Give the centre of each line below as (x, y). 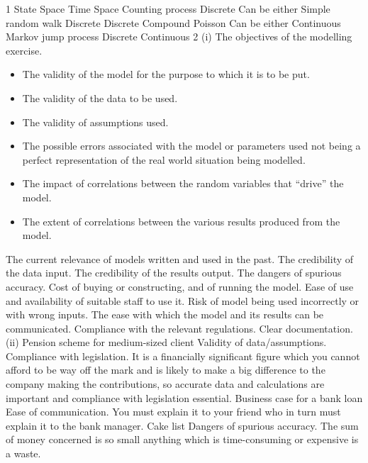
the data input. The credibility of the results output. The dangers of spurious (174, 273)
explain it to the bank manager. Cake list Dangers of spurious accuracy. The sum (182, 425)
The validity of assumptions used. (95, 122)
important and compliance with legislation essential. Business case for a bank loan (184, 397)
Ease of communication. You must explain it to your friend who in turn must (173, 412)
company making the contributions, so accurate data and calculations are (165, 384)
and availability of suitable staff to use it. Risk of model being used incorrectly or (183, 300)
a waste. (23, 453)
